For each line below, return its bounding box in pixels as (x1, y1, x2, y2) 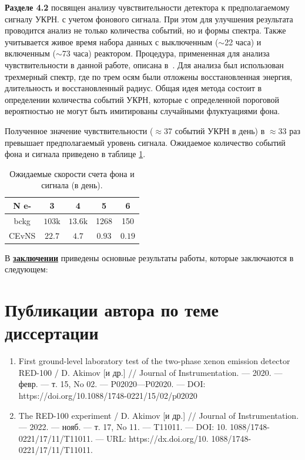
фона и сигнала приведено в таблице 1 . (5, 148, 146, 160)
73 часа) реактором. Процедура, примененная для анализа (62, 47, 270, 59)
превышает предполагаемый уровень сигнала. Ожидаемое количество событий (5, 136, 286, 148)
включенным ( (5, 47, 56, 59)
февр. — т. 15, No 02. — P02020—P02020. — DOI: (18, 378, 206, 390)
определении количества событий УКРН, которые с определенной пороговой (5, 93, 280, 105)
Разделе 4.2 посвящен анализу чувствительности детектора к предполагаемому (5, 1, 290, 13)
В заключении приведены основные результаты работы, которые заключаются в (5, 251, 294, 264)
